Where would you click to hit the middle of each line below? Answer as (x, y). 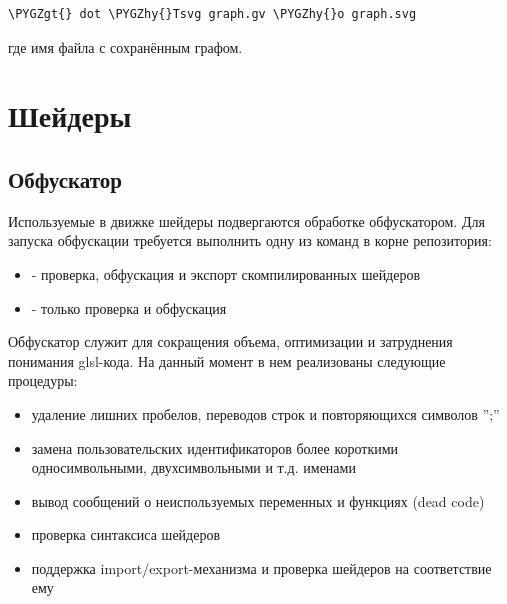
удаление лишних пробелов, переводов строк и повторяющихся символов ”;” (265, 413)
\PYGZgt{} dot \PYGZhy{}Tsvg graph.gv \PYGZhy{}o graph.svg (212, 14)
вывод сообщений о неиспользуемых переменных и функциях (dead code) (258, 500)
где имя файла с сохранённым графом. (125, 46)
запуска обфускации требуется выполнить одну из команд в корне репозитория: (250, 240)
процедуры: (43, 380)
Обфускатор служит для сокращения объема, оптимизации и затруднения (230, 341)
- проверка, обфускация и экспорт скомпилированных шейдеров (226, 273)
